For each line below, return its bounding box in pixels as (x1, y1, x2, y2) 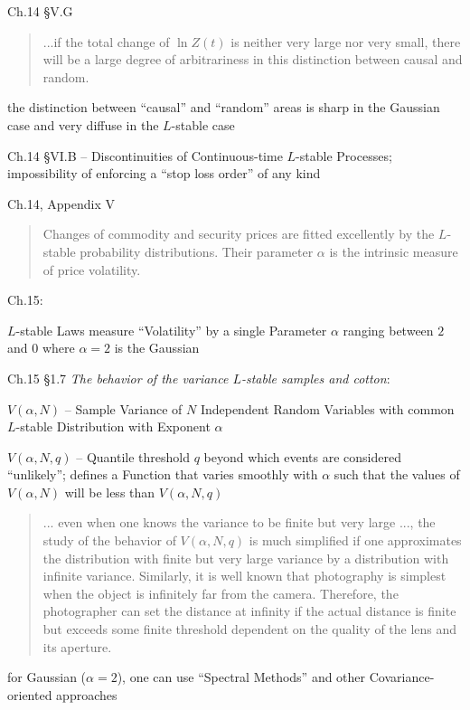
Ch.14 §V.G (7, 2, 73, 20)
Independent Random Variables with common (200, 399, 455, 418)
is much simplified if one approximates (249, 531, 462, 550)
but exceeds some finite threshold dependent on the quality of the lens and (42, 620, 457, 639)
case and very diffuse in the (7, 115, 159, 134)
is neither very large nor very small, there (230, 32, 461, 51)
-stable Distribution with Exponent (15, 417, 211, 436)
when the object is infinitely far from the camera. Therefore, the (42, 583, 399, 602)
